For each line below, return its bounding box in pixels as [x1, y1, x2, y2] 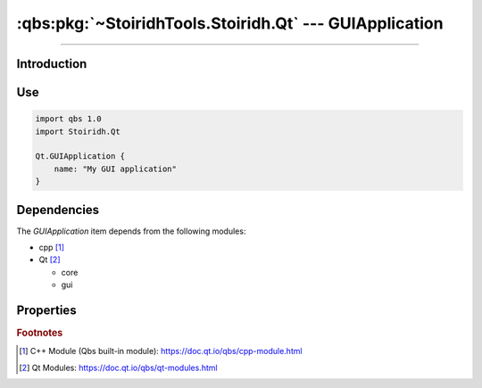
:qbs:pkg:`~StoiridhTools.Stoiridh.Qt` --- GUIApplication [16, 13, 444, 33]
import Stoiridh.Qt [35, 126, 120, 136]
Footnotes [16, 326, 63, 339]
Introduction [16, 56, 87, 71]
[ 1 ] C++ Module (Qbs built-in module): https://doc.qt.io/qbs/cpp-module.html [19, 346, 303, 357]
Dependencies [16, 202, 100, 218]
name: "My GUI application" [54, 163, 178, 174]
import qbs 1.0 [35, 114, 102, 124]
